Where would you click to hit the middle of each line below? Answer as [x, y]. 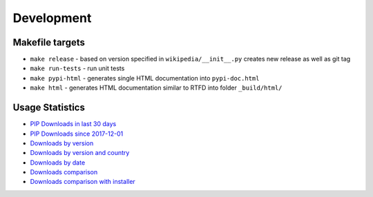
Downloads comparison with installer [83, 182]
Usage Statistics [49, 108]
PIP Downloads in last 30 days [73, 124]
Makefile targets [49, 42]
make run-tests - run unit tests [77, 68]
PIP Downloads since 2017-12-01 [77, 134]
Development [52, 18]
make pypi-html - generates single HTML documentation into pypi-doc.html [145, 78]
